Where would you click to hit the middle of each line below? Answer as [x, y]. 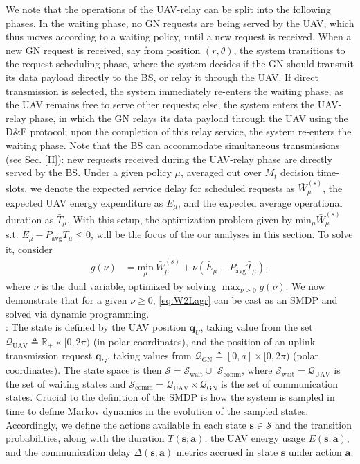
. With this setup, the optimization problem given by [179, 219]
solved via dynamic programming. [78, 313]
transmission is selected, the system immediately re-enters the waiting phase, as [174, 91]
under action [315, 451]
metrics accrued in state [227, 451]
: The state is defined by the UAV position [96, 327]
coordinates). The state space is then [84, 370]
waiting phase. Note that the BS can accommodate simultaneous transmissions [173, 145]
